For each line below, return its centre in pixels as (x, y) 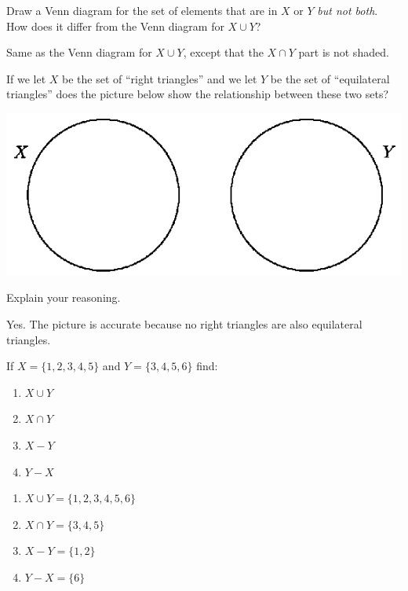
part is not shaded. (344, 52)
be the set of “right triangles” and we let (160, 78)
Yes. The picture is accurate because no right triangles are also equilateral (184, 323)
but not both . (348, 10)
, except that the (223, 52)
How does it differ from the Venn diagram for (115, 26)
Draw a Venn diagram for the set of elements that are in (142, 10)
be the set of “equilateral (330, 78)
